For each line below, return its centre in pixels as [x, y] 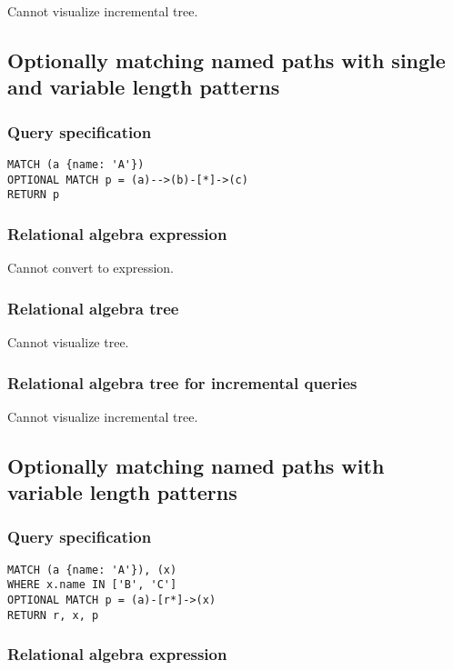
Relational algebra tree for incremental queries [182, 382]
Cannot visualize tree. [68, 341]
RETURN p [34, 195]
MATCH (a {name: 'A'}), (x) [92, 570]
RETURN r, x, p [53, 615]
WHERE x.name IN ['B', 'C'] [92, 585]
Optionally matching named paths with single [226, 60]
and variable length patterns [144, 87]
